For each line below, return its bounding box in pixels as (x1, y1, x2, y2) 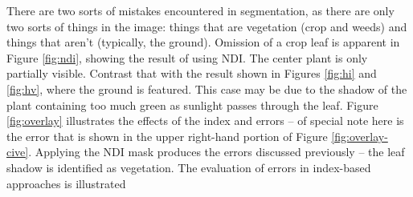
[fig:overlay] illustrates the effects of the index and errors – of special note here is (6, 112, 404, 129)
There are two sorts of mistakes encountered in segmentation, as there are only (6, 2, 395, 18)
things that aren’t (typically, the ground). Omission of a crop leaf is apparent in (6, 34, 400, 50)
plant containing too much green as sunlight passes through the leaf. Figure (6, 96, 378, 113)
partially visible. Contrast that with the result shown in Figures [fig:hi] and (6, 65, 377, 82)
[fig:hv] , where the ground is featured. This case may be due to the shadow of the (6, 80, 407, 97)
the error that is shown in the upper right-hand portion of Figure (6, 127, 328, 144)
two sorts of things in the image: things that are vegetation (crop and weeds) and (6, 18, 407, 34)
